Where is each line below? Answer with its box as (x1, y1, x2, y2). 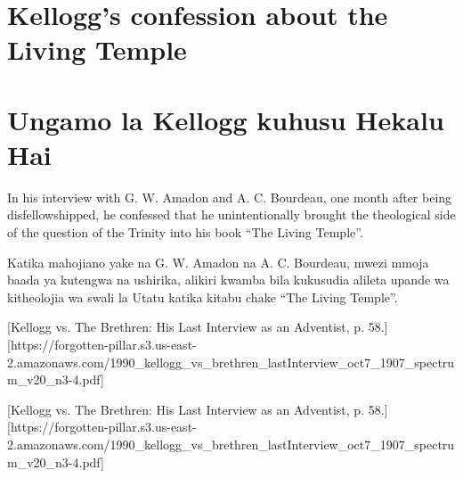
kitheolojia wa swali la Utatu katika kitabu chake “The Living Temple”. (7, 287, 398, 306)
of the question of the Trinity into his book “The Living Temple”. (7, 223, 363, 242)
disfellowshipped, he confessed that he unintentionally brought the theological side (7, 205, 456, 224)
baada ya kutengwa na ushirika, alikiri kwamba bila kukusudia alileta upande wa (7, 270, 450, 289)
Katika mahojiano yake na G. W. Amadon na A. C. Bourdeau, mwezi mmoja (7, 252, 429, 271)
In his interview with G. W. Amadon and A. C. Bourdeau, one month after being (7, 187, 452, 206)
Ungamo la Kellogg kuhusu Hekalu (7, 101, 444, 137)
